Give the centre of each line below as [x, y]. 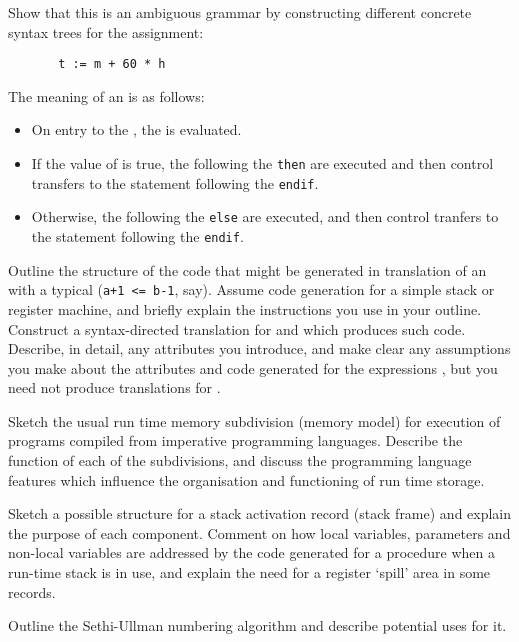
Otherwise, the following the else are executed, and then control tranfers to [265, 216]
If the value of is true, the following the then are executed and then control [262, 163]
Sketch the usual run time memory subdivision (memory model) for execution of [254, 420]
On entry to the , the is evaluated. [136, 129]
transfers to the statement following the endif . [175, 182]
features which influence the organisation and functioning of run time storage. [246, 479]
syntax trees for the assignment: [106, 31]
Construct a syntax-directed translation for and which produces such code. [237, 328]
